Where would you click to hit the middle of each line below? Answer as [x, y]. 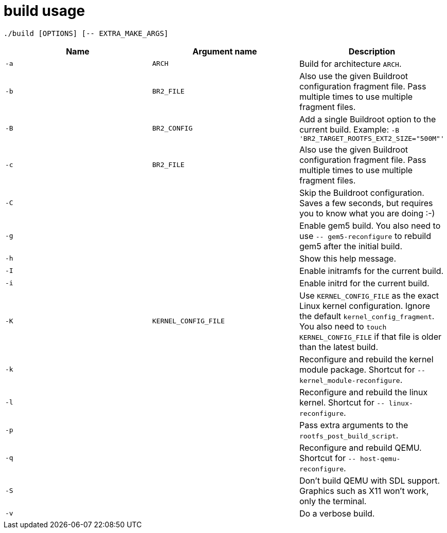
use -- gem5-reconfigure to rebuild [365, 236]
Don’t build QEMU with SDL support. [370, 480]
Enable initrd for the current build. [364, 283]
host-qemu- [380, 458]
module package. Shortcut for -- [362, 369]
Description [372, 51]
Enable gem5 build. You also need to [370, 225]
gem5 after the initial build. [351, 246]
